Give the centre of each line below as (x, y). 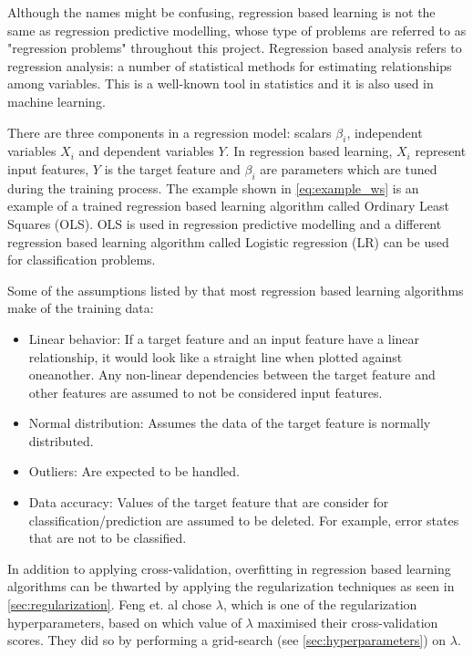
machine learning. (57, 101)
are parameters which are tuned (349, 168)
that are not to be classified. (108, 538)
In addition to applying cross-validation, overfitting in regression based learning (229, 568)
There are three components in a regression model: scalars (170, 132)
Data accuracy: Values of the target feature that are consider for (209, 502)
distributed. (61, 440)
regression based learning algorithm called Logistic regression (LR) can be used (228, 241)
